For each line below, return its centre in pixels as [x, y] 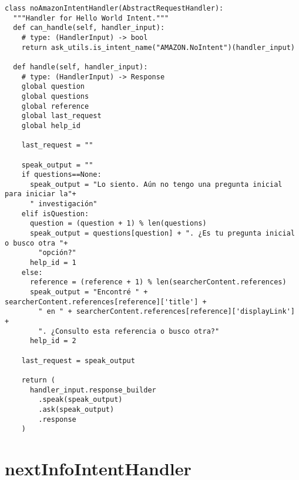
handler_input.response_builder [93, 390]
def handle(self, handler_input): [80, 67]
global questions [55, 96]
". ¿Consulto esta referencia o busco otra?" [129, 331]
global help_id [51, 125]
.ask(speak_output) [76, 409]
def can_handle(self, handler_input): [89, 28]
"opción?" [57, 253]
